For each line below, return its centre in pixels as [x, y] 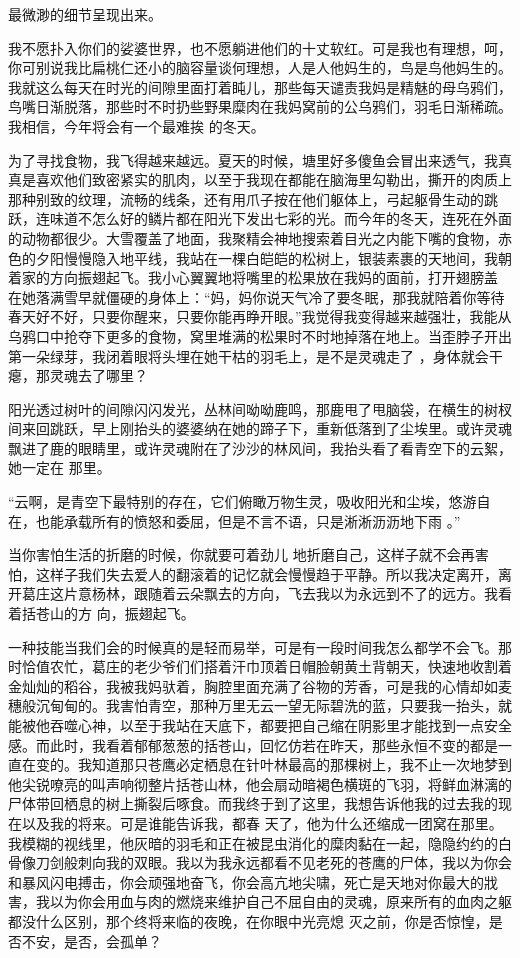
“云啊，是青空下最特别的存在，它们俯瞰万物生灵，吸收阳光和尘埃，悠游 [242, 501]
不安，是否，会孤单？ [91, 940]
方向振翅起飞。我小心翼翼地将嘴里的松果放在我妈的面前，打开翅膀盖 [273, 277]
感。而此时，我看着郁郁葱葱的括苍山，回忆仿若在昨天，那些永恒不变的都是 [253, 744]
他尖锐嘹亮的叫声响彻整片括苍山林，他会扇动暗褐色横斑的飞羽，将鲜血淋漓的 [260, 783]
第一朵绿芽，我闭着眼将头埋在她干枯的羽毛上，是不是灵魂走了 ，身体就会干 [255, 355]
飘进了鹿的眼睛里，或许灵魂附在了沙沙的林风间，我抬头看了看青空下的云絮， [260, 447]
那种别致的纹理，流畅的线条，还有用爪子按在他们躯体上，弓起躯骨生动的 [246, 198]
